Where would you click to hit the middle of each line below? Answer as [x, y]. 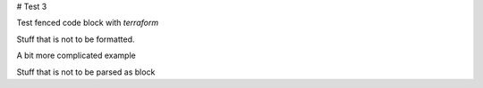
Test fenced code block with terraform [88, 23]
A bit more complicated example [76, 56]
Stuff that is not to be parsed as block [86, 72]
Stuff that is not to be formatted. [76, 39]
